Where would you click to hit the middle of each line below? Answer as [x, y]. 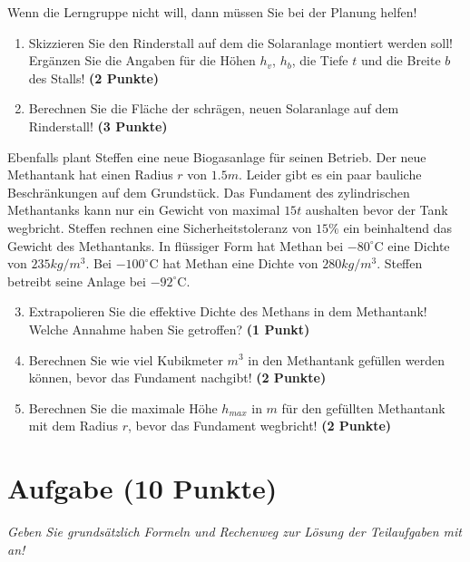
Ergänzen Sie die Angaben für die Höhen [142, 60]
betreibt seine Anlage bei [77, 281]
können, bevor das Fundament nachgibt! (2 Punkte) [177, 378]
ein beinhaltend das [397, 227]
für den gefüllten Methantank [363, 407]
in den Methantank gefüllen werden [346, 359]
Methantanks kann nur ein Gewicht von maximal [144, 210]
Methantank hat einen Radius [90, 174]
